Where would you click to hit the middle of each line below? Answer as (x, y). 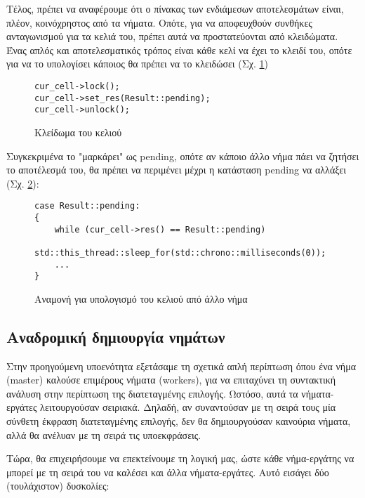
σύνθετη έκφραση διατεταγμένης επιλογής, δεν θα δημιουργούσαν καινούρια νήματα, (179, 421)
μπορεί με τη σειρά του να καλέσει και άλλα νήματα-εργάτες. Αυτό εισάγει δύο (168, 472)
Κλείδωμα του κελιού (78, 132)
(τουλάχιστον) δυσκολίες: (58, 486)
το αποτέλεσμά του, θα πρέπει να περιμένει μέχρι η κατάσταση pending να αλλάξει (177, 170)
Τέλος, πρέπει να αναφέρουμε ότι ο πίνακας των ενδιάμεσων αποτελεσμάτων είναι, (175, 8)
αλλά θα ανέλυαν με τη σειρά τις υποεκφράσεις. (104, 434)
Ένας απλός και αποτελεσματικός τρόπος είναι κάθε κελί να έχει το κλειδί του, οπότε (179, 50)
